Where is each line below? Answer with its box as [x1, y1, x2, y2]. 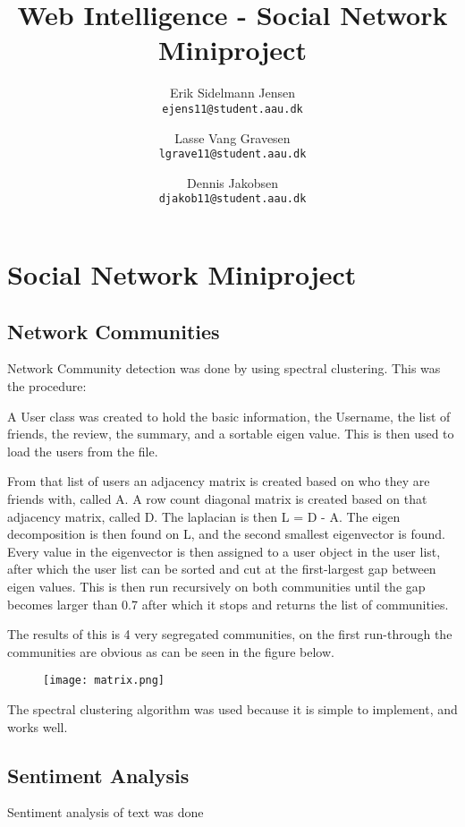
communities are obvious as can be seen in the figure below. [7, 642, 334, 661]
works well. [7, 717, 68, 736]
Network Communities [7, 317, 220, 345]
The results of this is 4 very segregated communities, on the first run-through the [7, 625, 452, 644]
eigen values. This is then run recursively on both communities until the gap [7, 576, 426, 595]
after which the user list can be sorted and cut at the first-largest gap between [7, 559, 436, 578]
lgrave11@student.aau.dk [158, 148, 307, 161]
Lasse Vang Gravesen [174, 128, 291, 147]
